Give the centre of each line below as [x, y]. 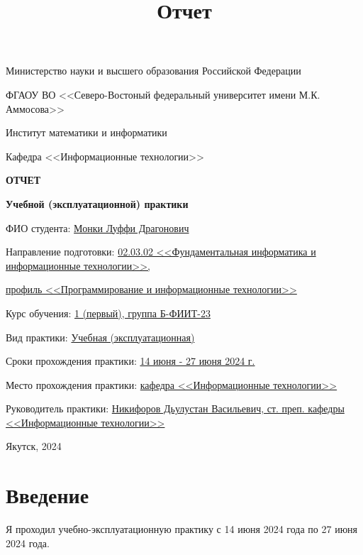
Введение [48, 495]
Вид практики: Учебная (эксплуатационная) [100, 337]
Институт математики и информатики [86, 132]
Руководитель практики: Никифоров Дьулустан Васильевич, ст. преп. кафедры [175, 408]
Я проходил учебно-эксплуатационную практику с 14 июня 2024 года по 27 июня [182, 529]
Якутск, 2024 [34, 446]
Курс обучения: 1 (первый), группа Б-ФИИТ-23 [108, 313]
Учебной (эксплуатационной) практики [97, 203]
